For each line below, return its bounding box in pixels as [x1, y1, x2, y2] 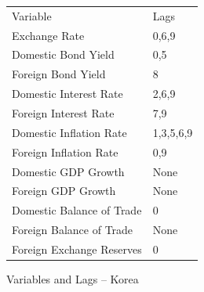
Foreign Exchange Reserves [12, 240, 142, 257]
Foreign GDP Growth [12, 182, 116, 199]
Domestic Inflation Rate [12, 124, 127, 140]
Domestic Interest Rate [12, 85, 123, 102]
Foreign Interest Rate [12, 104, 115, 121]
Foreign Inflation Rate [12, 143, 118, 160]
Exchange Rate [12, 27, 85, 43]
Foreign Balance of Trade [12, 222, 133, 238]
